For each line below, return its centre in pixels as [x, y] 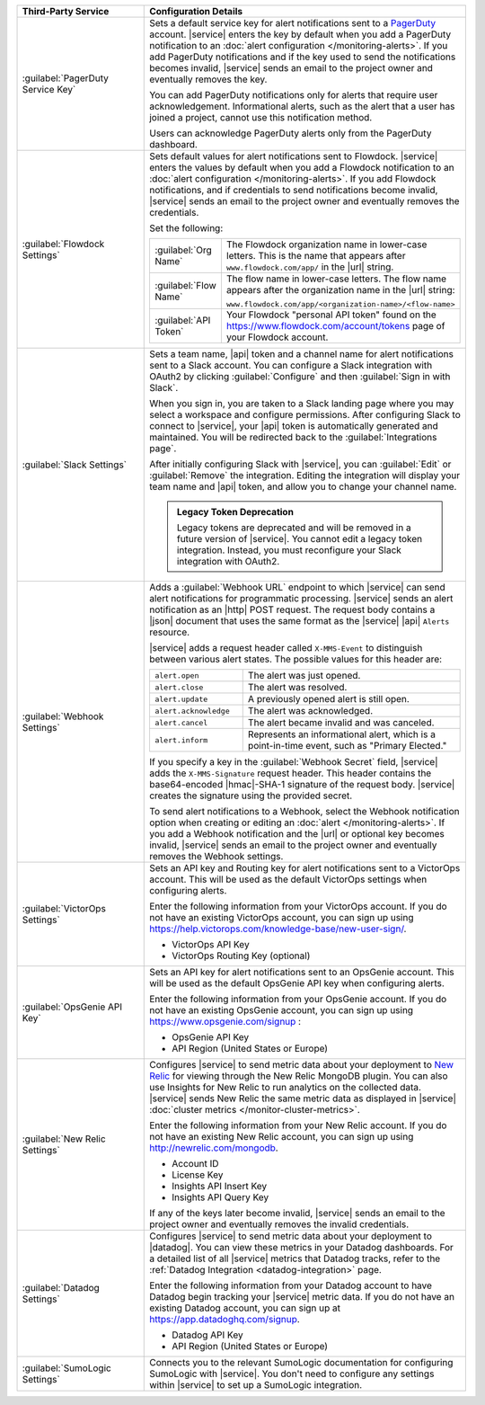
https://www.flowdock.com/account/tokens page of [335, 326]
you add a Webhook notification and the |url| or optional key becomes [297, 834]
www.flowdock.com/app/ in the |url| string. [310, 267]
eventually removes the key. [208, 79]
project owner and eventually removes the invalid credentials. [279, 1224]
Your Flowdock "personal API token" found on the [331, 315]
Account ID [195, 1164]
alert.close [179, 687]
